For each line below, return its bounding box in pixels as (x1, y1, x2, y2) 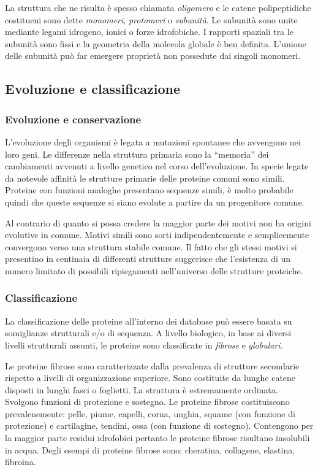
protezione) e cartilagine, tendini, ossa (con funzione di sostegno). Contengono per (5, 419, 314, 432)
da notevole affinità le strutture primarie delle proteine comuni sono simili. (5, 171, 285, 184)
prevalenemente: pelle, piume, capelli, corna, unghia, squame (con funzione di (5, 407, 295, 420)
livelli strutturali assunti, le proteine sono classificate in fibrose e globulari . (5, 338, 283, 351)
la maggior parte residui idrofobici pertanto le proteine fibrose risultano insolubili (5, 431, 310, 444)
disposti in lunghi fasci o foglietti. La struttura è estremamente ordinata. (5, 383, 278, 396)
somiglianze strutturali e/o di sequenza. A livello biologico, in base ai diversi (5, 326, 292, 339)
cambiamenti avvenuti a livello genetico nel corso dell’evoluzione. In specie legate (5, 160, 309, 172)
